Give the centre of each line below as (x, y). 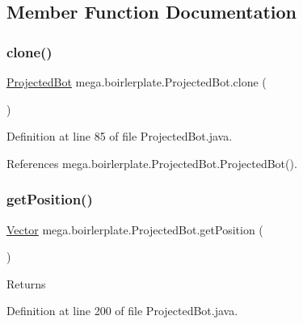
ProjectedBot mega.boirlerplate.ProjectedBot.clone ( (137, 82)
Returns (26, 283)
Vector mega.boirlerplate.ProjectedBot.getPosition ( (135, 229)
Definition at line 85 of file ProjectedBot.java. (120, 136)
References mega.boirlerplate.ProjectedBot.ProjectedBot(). (152, 163)
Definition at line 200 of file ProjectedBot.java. (122, 311)
